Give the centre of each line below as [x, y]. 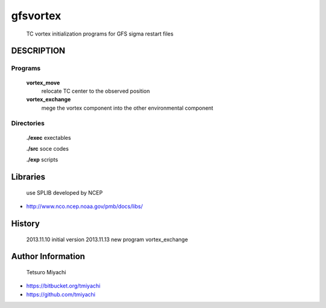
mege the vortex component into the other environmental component [127, 108]
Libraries [28, 177]
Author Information [48, 256]
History [26, 224]
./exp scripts [42, 160]
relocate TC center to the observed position [96, 91]
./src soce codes [47, 149]
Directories [28, 124]
